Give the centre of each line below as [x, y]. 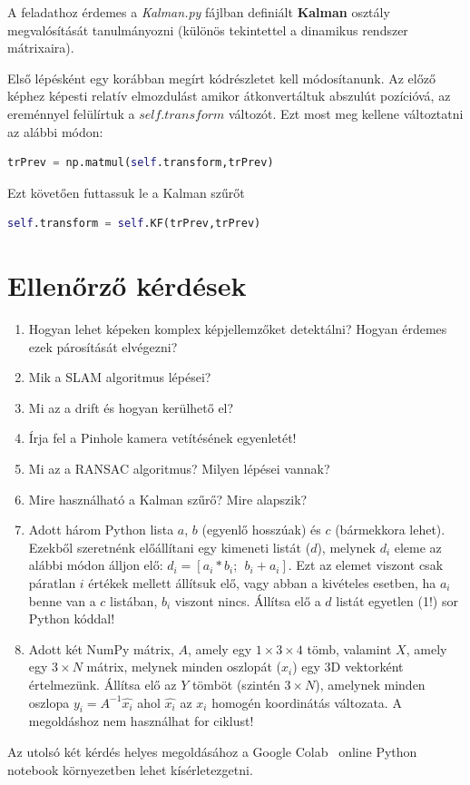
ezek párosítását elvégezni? [103, 346]
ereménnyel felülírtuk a [71, 113]
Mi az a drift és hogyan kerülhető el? [131, 407]
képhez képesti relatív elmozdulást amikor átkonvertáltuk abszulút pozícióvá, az [229, 96]
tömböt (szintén [236, 684]
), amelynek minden [370, 684]
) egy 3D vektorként [348, 667]
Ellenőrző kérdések [127, 285]
